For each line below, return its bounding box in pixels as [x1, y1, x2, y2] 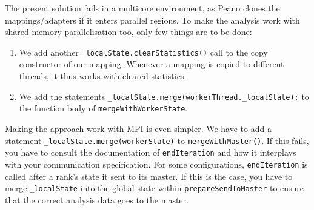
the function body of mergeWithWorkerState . [19, 102, 188, 114]
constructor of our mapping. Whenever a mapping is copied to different [19, 57, 284, 70]
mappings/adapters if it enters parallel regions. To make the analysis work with [5, 13, 300, 26]
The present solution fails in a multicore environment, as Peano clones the [5, 2, 280, 14]
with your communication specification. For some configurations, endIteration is [5, 157, 308, 170]
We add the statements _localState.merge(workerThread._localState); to [19, 90, 309, 102]
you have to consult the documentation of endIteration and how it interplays [5, 146, 296, 159]
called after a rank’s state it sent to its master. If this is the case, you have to [5, 169, 293, 182]
